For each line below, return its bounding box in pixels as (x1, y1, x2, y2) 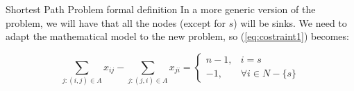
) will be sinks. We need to (233, 15, 347, 30)
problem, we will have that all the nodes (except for (6, 15, 226, 30)
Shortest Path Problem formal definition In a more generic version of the (6, 2, 316, 16)
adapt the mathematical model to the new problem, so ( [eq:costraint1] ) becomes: (6, 29, 349, 43)
